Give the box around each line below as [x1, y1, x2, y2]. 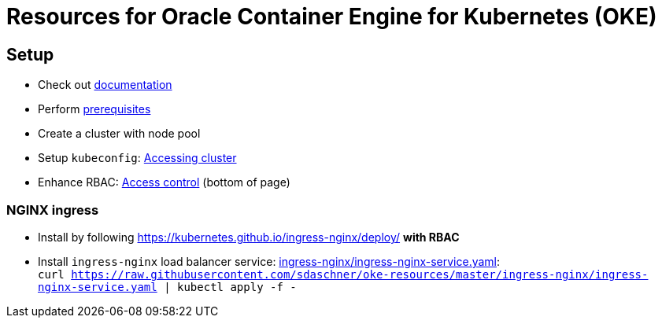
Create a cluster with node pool [38, 127, 201, 141]
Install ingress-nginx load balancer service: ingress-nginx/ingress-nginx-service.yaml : [38, 254, 501, 268]
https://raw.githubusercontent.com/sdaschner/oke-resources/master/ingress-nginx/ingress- [71, 267, 649, 281]
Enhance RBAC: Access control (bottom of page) [38, 175, 290, 190]
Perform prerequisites [38, 102, 151, 116]
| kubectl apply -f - [164, 280, 297, 293]
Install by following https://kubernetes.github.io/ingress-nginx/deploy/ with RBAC [38, 230, 460, 244]
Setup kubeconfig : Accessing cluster [38, 151, 237, 165]
